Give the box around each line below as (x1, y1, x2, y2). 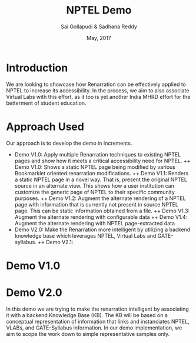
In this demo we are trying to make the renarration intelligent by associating (6, 305, 190, 312)
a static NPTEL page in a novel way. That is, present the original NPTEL (14, 176, 187, 183)
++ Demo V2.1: (37, 238, 74, 245)
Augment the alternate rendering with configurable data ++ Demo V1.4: (14, 213, 188, 221)
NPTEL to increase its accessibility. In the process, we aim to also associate (6, 86, 190, 94)
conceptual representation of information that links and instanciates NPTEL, (6, 318, 190, 325)
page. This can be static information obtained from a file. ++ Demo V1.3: (14, 207, 190, 214)
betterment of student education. (6, 99, 87, 106)
